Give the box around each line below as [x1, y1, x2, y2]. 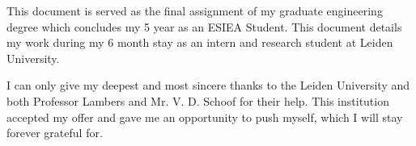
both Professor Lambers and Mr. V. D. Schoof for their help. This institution [6, 92, 389, 109]
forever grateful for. [6, 124, 103, 141]
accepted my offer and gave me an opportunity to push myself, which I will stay [6, 108, 403, 125]
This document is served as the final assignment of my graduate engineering [6, 2, 383, 19]
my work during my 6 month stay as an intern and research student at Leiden [6, 34, 393, 51]
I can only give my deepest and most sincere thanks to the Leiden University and [6, 77, 410, 94]
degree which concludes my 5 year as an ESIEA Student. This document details [6, 18, 402, 35]
